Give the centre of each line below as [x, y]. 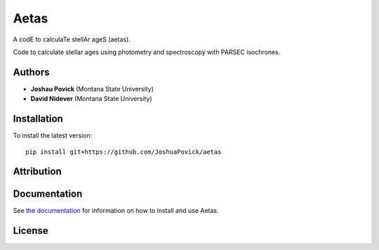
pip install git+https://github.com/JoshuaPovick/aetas [124, 152]
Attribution [38, 172]
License [31, 231]
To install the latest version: [53, 136]
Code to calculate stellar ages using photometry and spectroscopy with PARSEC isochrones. [147, 52]
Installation [38, 119]
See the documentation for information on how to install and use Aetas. [116, 211]
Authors [31, 72]
